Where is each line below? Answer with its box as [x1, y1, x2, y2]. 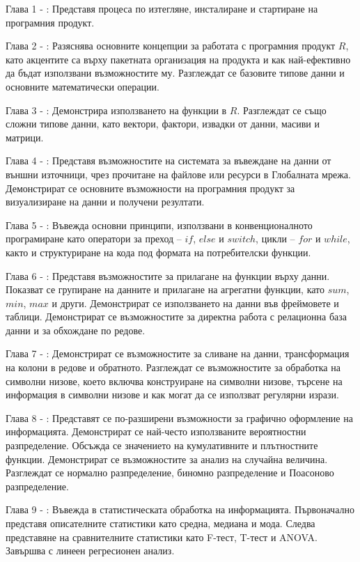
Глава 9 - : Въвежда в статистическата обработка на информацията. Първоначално [6, 502, 354, 517]
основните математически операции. [6, 79, 159, 93]
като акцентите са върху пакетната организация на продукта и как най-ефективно [6, 52, 351, 66]
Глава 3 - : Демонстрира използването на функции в [6, 102, 227, 117]
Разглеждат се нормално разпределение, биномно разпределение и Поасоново [6, 465, 334, 480]
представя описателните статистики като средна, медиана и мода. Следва [6, 516, 315, 530]
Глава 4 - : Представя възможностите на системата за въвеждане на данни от [6, 153, 331, 168]
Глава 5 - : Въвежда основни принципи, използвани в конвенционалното [6, 217, 313, 232]
